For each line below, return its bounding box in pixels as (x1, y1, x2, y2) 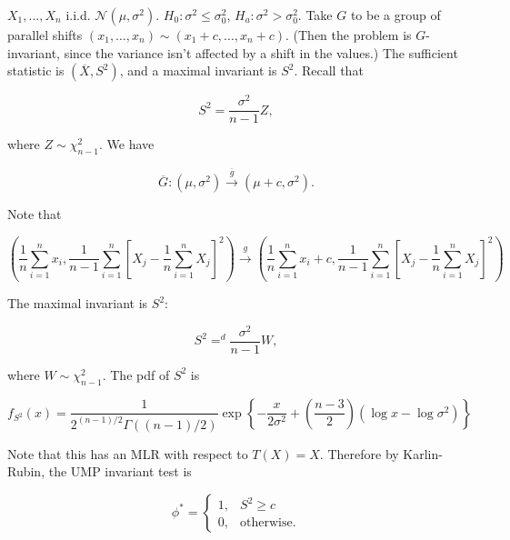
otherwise (240, 516, 293, 530)
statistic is (7, 61, 65, 80)
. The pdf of (102, 365, 170, 384)
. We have (99, 135, 155, 154)
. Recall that (294, 61, 364, 80)
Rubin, (7, 462, 45, 481)
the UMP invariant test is (48, 462, 192, 481)
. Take (297, 5, 333, 24)
